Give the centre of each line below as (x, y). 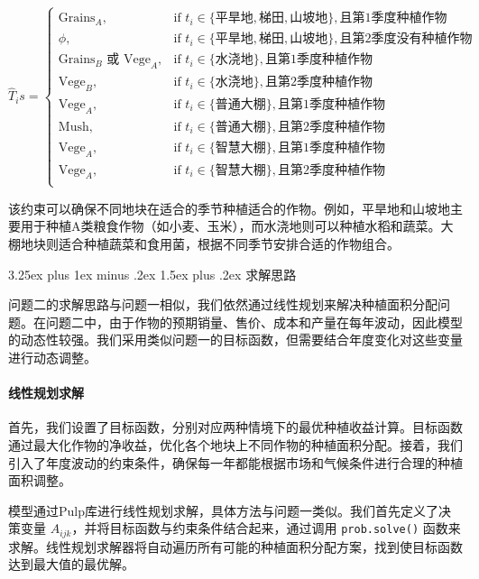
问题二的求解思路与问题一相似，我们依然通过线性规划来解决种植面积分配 (223, 304)
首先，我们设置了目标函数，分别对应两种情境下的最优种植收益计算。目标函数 (235, 427)
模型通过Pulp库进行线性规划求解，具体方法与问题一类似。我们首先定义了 (223, 510)
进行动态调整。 (52, 357)
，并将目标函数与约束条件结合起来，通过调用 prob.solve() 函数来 (266, 528)
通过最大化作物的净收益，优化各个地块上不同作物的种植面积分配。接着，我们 (235, 444)
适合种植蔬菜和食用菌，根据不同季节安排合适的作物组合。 (229, 243)
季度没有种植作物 (422, 39)
